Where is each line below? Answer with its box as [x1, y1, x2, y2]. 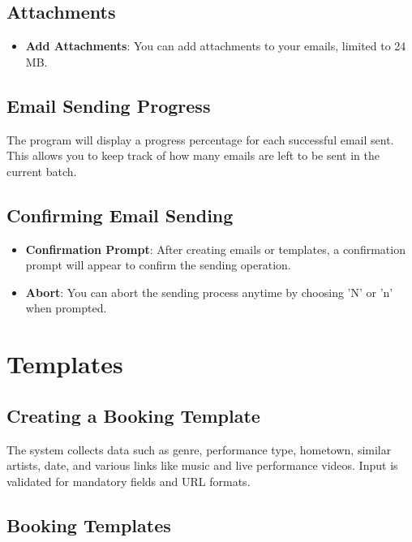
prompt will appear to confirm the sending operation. [25, 256, 291, 273]
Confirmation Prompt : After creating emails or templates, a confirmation [25, 240, 406, 257]
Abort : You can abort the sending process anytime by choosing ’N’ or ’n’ [25, 283, 393, 300]
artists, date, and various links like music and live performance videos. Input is [6, 457, 398, 474]
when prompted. [25, 299, 107, 316]
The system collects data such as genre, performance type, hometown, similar [6, 441, 392, 458]
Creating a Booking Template [6, 402, 260, 428]
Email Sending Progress [6, 92, 211, 118]
